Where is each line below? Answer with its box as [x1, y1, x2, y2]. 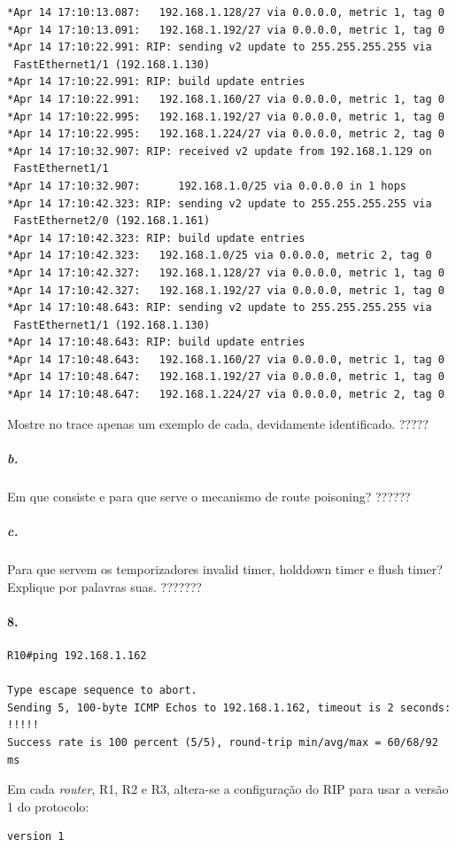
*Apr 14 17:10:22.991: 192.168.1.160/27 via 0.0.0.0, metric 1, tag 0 [7, 92, 444, 105]
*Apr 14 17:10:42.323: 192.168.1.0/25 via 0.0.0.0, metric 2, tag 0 [7, 249, 432, 262]
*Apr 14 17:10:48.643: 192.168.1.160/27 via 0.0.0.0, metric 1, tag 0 [7, 353, 444, 366]
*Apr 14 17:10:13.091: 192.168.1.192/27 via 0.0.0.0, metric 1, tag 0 [7, 23, 444, 36]
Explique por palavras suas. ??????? [7, 577, 202, 595]
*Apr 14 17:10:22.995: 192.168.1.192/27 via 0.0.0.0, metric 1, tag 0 [7, 110, 444, 123]
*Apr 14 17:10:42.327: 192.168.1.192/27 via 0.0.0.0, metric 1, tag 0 [7, 284, 444, 297]
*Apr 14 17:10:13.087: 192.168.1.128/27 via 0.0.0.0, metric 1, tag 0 [7, 6, 444, 19]
